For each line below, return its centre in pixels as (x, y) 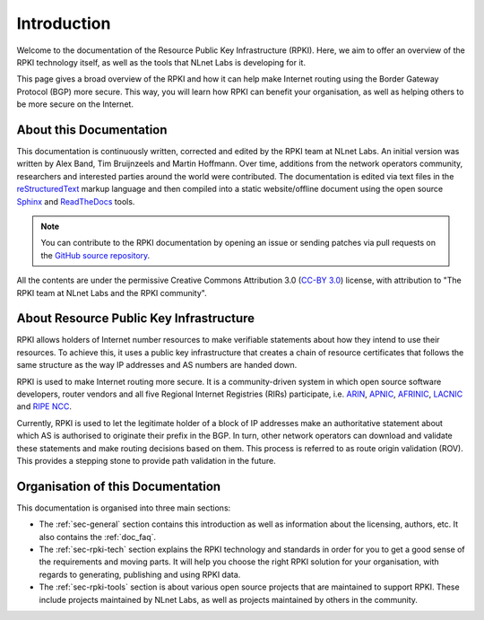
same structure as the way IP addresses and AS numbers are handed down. (157, 365)
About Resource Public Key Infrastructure (136, 319)
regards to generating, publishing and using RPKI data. (140, 574)
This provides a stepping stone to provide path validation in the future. (147, 460)
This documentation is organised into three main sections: (124, 508)
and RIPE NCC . (44, 406)
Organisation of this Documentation (119, 486)
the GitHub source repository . (95, 255)
